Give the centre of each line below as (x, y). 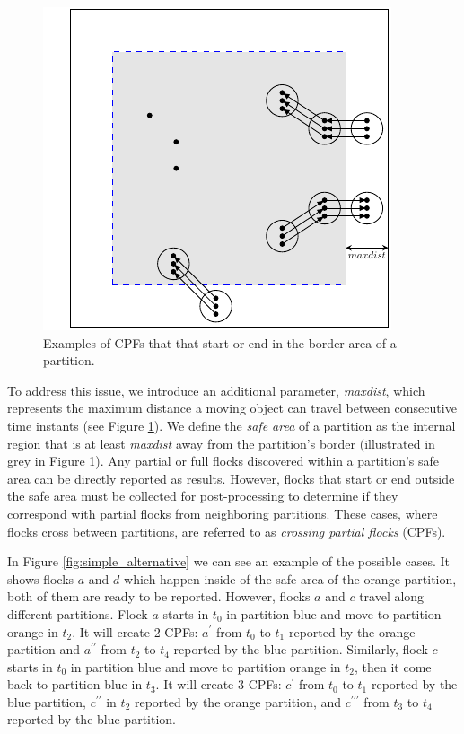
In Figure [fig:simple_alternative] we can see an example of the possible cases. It (229, 561)
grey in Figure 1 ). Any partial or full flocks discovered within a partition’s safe (223, 461)
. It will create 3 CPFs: (219, 684)
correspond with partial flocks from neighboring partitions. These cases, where (223, 513)
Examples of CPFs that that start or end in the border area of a (220, 342)
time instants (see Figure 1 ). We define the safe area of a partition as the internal (232, 425)
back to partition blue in (75, 684)
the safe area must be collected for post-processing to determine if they (203, 496)
